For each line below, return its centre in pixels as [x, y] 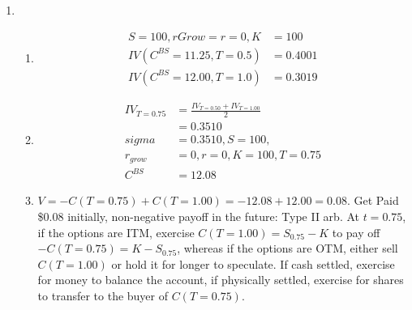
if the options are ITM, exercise [116, 232]
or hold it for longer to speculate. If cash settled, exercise [253, 263]
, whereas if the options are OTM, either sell [288, 248]
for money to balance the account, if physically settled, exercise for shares [221, 280]
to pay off [356, 232]
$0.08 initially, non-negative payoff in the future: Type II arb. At [198, 216]
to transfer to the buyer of [103, 295]
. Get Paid [373, 200]
